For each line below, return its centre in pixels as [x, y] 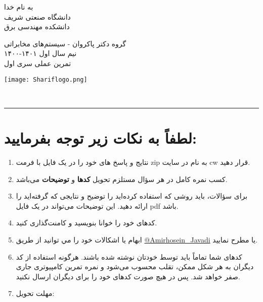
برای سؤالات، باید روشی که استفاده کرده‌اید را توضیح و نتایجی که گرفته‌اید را [132, 196]
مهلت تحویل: [35, 293]
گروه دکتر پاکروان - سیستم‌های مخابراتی [65, 43]
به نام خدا [19, 7]
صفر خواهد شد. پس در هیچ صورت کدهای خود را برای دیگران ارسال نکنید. [128, 276]
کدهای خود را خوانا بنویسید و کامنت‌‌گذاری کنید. [86, 223]
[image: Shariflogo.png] [46, 79]
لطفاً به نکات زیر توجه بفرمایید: [100, 138]
